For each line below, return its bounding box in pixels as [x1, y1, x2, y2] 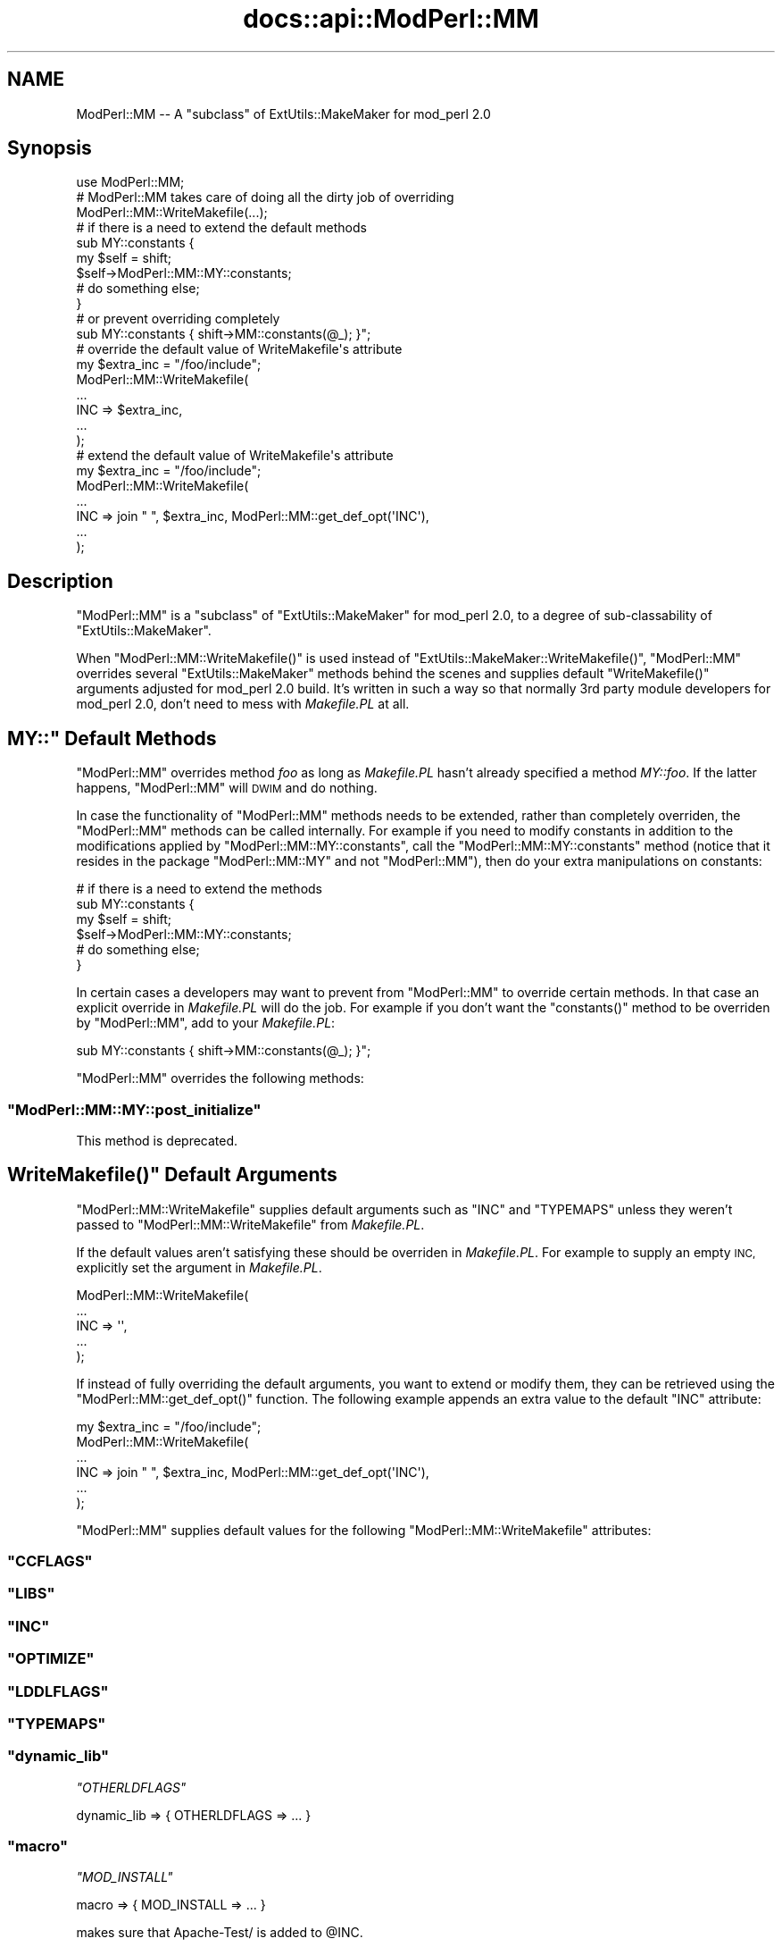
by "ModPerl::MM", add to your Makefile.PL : [76, 1015, 336, 1031]
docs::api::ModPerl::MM [243, 4, 539, 34]
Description [7, 569, 113, 592]
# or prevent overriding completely [76, 311, 280, 327]
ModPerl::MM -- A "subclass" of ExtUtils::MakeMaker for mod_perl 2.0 [76, 105, 491, 122]
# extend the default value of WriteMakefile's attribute [76, 448, 394, 464]
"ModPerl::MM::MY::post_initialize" [7, 1100, 262, 1119]
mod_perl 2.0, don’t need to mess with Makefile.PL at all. [76, 696, 410, 712]
